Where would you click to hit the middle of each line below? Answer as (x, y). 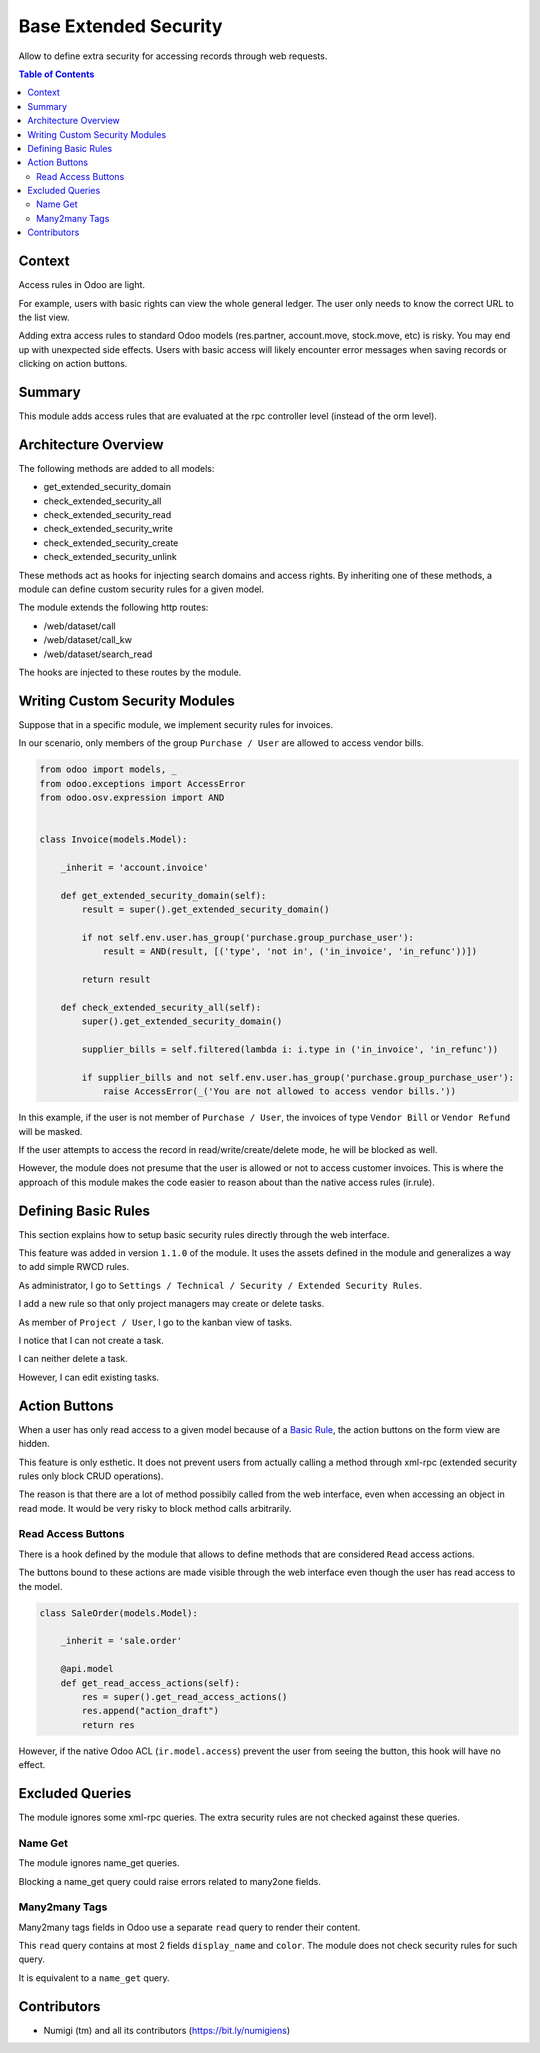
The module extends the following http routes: (113, 607)
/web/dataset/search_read (98, 654)
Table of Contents (56, 74)
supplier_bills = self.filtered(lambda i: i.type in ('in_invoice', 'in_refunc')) (290, 1049)
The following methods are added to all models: (116, 468)
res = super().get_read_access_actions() (184, 1696)
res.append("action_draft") (150, 1711)
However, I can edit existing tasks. (89, 1377)
